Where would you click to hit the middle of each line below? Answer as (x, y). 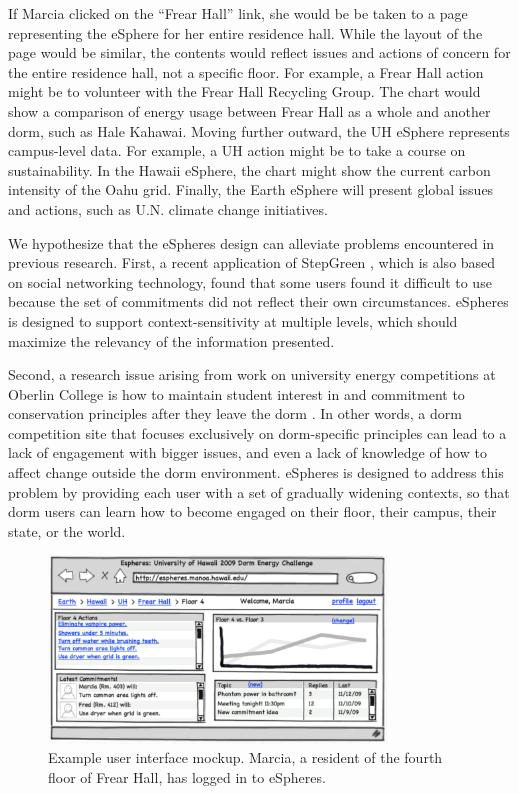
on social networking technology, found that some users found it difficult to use (250, 281)
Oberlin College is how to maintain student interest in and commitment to (236, 393)
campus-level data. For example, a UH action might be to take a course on (237, 150)
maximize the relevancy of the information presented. (171, 340)
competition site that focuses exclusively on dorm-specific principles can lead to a (257, 432)
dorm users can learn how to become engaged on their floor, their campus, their (252, 511)
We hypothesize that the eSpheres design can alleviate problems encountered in (251, 242)
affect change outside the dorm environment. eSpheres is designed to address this (256, 472)
